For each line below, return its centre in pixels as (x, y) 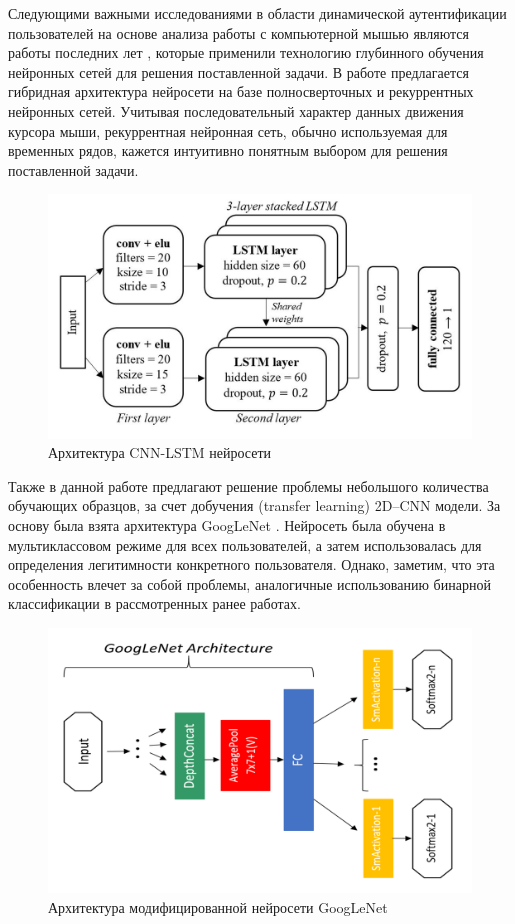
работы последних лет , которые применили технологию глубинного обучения (246, 52)
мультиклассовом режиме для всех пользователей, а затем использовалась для (245, 544)
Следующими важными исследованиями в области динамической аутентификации (257, 13)
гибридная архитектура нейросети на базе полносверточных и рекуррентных (241, 91)
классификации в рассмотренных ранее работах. (154, 603)
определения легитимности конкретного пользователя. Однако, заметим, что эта (251, 564)
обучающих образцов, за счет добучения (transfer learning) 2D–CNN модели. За (254, 505)
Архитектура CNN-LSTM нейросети (160, 452)
